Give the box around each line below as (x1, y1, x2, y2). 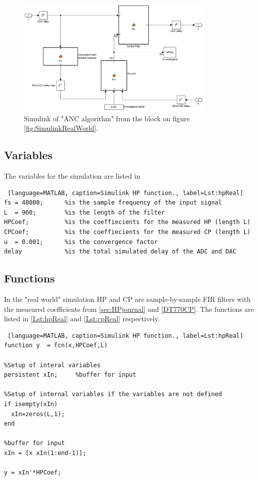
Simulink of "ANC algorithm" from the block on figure (24, 113, 190, 123)
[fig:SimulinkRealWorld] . (24, 123, 98, 133)
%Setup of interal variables (4, 361, 101, 369)
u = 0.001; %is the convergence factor (4, 238, 158, 245)
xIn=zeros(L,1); (11, 410, 65, 418)
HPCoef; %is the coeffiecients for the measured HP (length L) (4, 219, 251, 226)
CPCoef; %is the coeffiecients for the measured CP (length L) (4, 228, 251, 236)
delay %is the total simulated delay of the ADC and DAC (4, 248, 237, 255)
